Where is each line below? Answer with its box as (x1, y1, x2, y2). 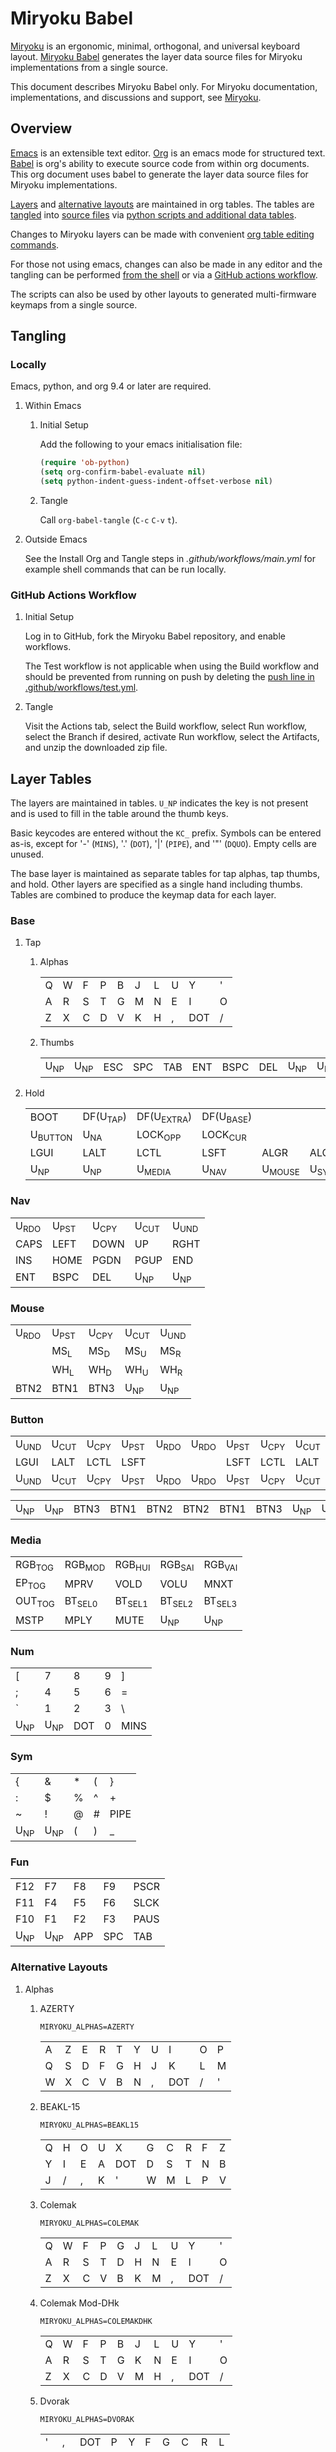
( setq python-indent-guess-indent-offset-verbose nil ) (39, 477, 273, 487)
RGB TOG (15, 1558, 55, 1574)
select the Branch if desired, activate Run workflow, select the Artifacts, (24, 731, 320, 743)
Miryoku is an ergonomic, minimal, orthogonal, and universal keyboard (10, 40, 301, 52)
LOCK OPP (136, 1127, 182, 1144)
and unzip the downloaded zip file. (24, 742, 168, 754)
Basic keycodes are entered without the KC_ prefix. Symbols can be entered (10, 827, 322, 839)
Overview (10, 120, 73, 137)
